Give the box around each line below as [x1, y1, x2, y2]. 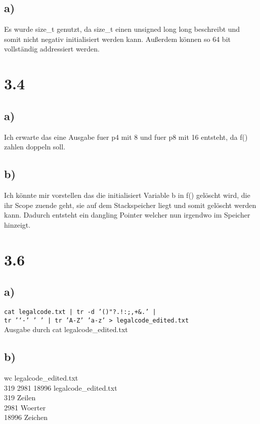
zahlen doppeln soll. [4, 141, 66, 152]
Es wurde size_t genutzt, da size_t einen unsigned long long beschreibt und [4, 24, 240, 34]
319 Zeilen [4, 392, 36, 403]
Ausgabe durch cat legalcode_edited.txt [4, 324, 128, 335]
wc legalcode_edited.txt [4, 373, 78, 383]
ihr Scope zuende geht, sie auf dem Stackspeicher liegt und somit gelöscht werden [4, 199, 256, 210]
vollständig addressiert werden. [4, 43, 100, 54]
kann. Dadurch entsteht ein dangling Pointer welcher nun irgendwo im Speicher [4, 209, 250, 220]
